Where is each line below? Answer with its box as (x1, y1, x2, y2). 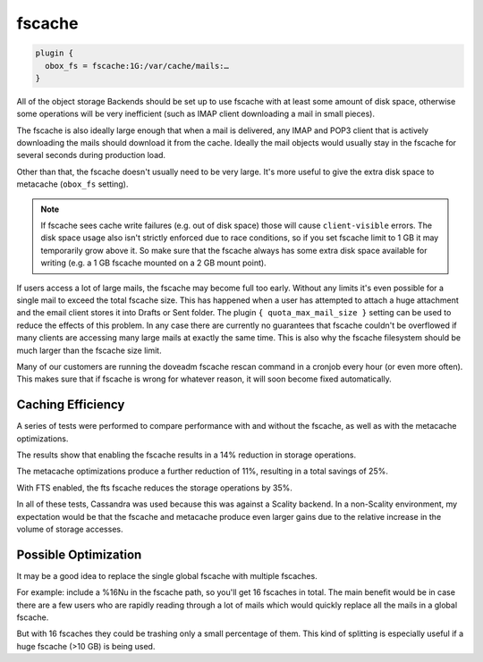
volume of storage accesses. (16, 524, 123, 534)
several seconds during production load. (16, 150, 165, 161)
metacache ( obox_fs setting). (16, 179, 129, 189)
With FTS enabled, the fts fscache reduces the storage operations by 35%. (16, 482, 292, 493)
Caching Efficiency (16, 398, 125, 413)
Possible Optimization (16, 547, 142, 562)
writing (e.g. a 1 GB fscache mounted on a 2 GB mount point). (40, 257, 267, 268)
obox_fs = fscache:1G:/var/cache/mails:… (45, 61, 230, 71)
